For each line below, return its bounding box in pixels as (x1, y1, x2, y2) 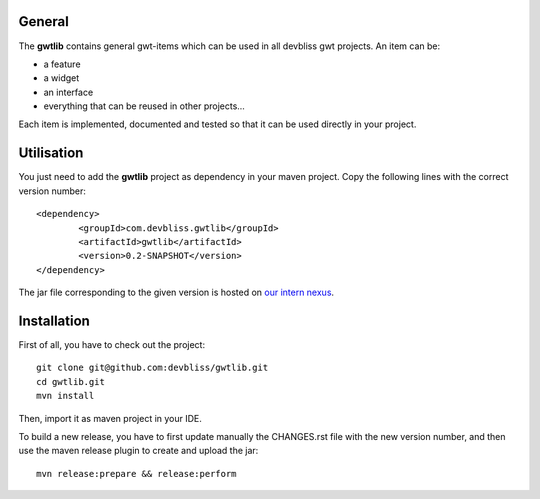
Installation (18, 312, 90, 329)
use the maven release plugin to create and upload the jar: (18, 445, 259, 457)
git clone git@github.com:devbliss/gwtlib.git (36, 362, 269, 374)
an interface (43, 86, 94, 98)
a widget (43, 72, 80, 84)
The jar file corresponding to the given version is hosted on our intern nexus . (18, 286, 335, 299)
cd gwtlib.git (36, 376, 105, 387)
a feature (43, 58, 81, 70)
